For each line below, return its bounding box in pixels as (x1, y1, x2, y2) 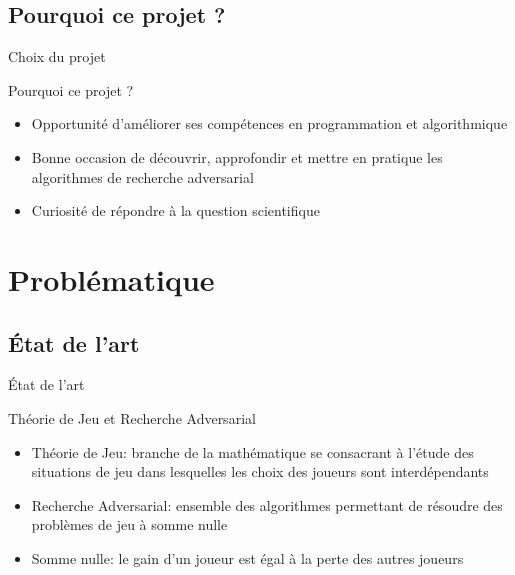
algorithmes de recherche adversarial (31, 166, 254, 187)
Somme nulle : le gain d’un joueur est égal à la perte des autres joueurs (31, 547, 464, 568)
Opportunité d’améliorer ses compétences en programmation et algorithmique (31, 113, 508, 134)
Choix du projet (8, 46, 106, 67)
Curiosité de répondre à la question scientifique (31, 200, 320, 221)
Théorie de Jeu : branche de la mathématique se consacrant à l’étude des (31, 441, 474, 462)
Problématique (8, 258, 215, 299)
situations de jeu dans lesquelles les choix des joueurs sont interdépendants (31, 461, 489, 482)
